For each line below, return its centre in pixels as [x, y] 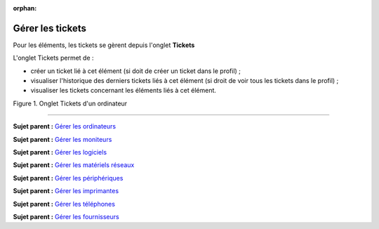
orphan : [25, 8]
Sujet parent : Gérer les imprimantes [66, 191]
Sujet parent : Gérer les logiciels [60, 152]
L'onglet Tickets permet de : [53, 58]
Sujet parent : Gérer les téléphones [64, 204]
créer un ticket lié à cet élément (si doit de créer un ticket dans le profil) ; [136, 71]
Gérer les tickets [50, 28]
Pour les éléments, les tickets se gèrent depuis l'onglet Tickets [104, 45]
